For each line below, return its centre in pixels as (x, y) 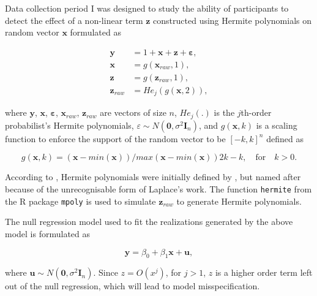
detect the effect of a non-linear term (74, 20)
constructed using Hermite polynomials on (233, 20)
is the (224, 112)
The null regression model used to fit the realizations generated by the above (149, 222)
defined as (285, 138)
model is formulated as (48, 233)
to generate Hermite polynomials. (239, 201)
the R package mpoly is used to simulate (80, 201)
